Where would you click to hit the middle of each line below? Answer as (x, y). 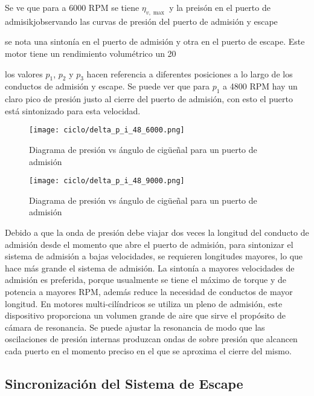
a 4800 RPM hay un (260, 86)
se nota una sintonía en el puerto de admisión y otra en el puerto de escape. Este (155, 41)
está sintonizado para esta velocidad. (73, 110)
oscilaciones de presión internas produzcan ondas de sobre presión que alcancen (151, 339)
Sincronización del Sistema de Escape (124, 383)
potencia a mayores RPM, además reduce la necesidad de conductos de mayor (149, 292)
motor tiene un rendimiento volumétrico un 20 (91, 53)
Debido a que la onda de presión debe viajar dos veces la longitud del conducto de (157, 232)
